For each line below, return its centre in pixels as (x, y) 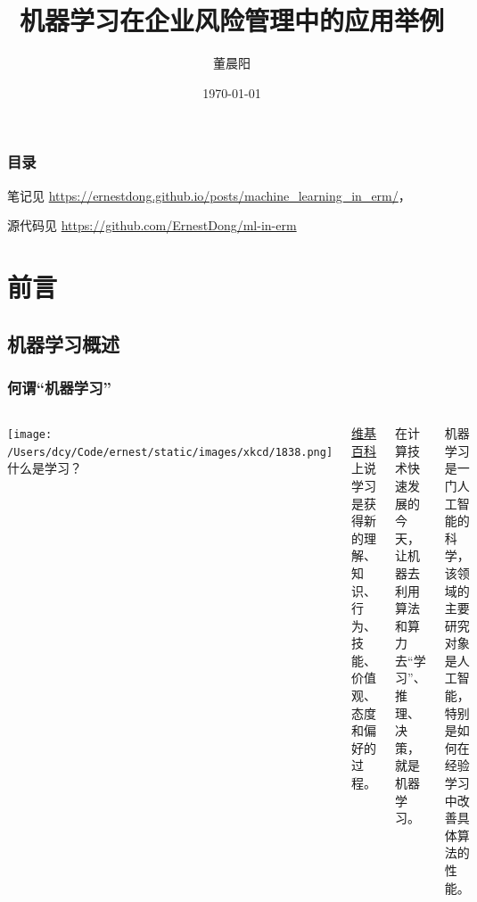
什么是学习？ (45, 468)
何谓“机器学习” (59, 387)
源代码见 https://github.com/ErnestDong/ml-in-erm (152, 225)
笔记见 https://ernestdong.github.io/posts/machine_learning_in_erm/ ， (209, 195)
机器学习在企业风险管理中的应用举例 (231, 20)
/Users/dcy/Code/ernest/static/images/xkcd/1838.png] (170, 452)
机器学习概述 (63, 343)
